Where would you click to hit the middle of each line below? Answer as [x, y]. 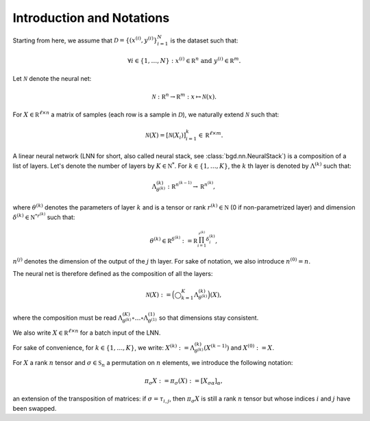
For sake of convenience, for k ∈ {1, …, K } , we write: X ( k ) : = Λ [104, 347]
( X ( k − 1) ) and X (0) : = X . [239, 347]
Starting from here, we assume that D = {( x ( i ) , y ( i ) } [85, 40]
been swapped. [35, 408]
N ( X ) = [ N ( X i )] [165, 136]
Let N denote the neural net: [52, 79]
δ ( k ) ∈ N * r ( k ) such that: [44, 216]
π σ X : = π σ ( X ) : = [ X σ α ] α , [183, 381]
